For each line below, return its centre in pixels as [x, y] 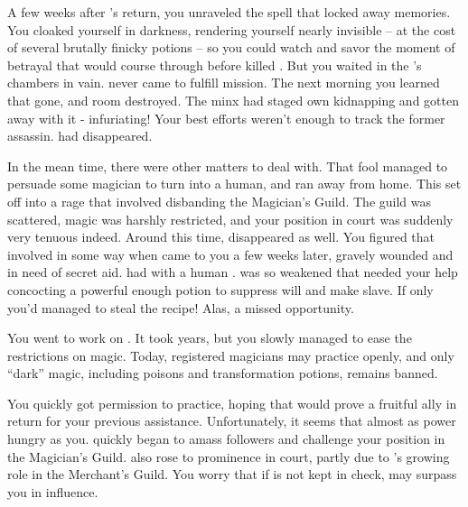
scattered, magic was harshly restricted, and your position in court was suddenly [230, 219]
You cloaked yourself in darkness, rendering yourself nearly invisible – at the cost [232, 29]
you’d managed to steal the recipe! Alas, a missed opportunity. [181, 307]
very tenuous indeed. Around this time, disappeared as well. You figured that [221, 237]
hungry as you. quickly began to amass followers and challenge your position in [226, 439]
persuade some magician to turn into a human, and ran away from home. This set [234, 184]
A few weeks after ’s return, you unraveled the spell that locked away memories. [229, 12]
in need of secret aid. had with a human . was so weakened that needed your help [233, 272]
